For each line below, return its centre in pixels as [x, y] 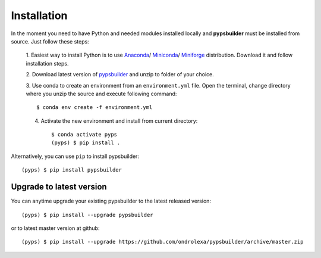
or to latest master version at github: [55, 228]
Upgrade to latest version [59, 187]
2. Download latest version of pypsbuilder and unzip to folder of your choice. [120, 74]
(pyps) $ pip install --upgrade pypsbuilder [88, 215]
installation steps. [47, 63]
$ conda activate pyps [84, 135]
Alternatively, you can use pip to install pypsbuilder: [75, 156]
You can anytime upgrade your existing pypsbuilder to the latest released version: [111, 201]
